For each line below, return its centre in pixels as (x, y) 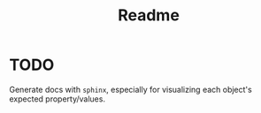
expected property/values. (58, 99)
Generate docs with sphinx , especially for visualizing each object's (130, 89)
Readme (149, 15)
